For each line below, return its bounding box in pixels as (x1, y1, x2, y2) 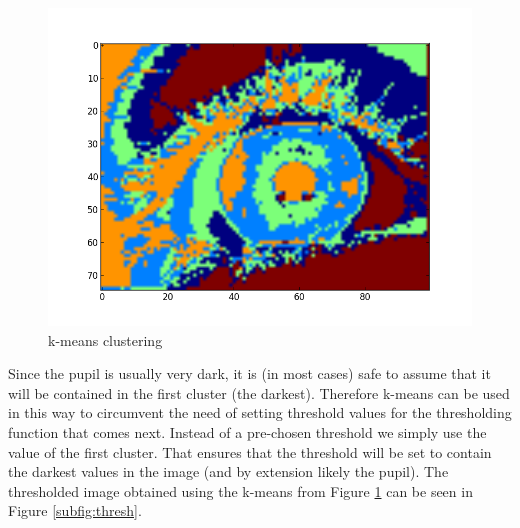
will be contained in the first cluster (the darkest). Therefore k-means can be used (8, 382, 510, 403)
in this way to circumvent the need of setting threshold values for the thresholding (8, 402, 512, 423)
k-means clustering (48, 329, 163, 350)
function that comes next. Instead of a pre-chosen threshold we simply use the (8, 421, 487, 442)
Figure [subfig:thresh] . (8, 500, 142, 521)
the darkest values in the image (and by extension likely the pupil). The (8, 461, 449, 482)
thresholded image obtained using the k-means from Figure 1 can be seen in (8, 480, 473, 501)
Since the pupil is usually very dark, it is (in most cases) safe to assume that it (8, 363, 491, 384)
